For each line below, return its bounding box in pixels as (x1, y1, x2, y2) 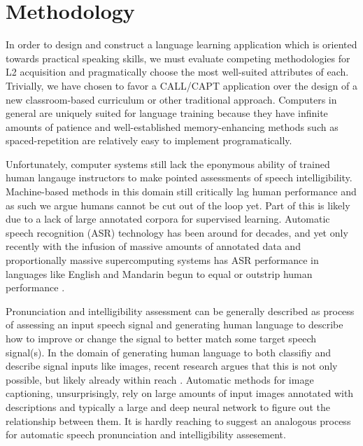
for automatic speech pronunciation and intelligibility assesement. (6, 427, 286, 442)
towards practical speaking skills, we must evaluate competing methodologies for (6, 50, 350, 65)
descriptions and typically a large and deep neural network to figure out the (6, 399, 330, 414)
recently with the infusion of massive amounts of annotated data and (6, 239, 301, 253)
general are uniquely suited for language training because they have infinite (6, 106, 328, 120)
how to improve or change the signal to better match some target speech (6, 331, 317, 345)
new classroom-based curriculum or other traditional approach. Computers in (6, 92, 337, 106)
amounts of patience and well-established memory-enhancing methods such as (6, 119, 339, 134)
